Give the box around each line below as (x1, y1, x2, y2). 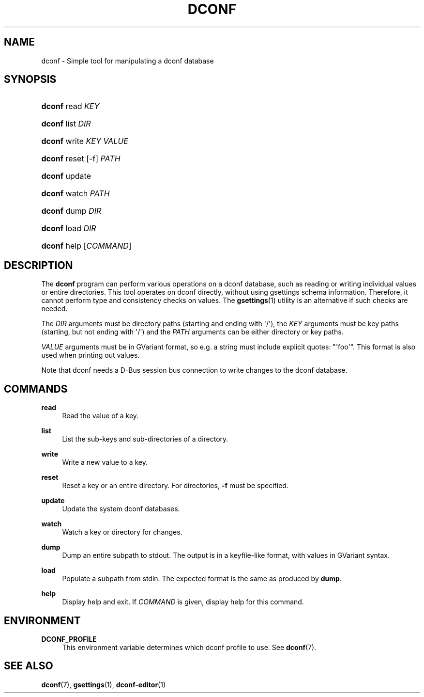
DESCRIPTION (4, 259, 73, 271)
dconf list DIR (41, 119, 91, 129)
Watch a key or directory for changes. (62, 528, 182, 537)
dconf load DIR (41, 223, 96, 234)
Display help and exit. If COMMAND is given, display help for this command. (62, 598, 304, 606)
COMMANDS (4, 382, 68, 395)
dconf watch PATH (41, 189, 110, 199)
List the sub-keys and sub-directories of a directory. (62, 435, 228, 444)
